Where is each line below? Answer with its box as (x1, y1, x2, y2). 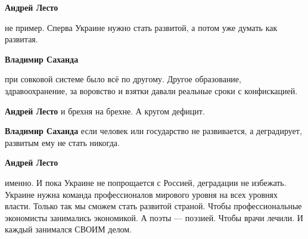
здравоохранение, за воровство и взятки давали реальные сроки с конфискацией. (5, 84, 298, 97)
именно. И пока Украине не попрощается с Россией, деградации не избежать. (5, 176, 287, 188)
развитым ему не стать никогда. (5, 136, 120, 148)
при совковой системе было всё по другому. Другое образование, (5, 73, 241, 85)
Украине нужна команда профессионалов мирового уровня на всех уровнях (5, 188, 278, 200)
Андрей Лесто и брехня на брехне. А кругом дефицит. (5, 104, 205, 117)
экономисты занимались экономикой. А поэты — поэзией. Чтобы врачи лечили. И (5, 211, 303, 224)
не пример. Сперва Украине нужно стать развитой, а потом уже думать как (5, 21, 278, 33)
